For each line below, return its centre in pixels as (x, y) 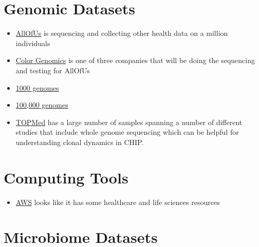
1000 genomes (37, 87)
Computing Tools (66, 177)
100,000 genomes (42, 105)
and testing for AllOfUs (53, 70)
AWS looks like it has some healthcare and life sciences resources (118, 202)
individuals (33, 43)
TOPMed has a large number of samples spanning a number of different (129, 122)
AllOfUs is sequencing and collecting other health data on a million (122, 33)
